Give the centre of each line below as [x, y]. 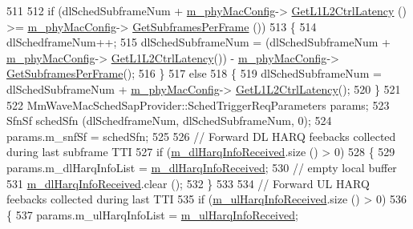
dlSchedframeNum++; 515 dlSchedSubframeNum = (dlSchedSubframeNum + [198, 42]
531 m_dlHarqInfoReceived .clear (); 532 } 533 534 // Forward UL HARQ [188, 183]
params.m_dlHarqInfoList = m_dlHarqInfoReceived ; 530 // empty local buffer [202, 167]
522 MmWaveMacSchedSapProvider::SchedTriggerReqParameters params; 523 [198, 104]
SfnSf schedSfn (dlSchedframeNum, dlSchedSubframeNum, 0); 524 [169, 121]
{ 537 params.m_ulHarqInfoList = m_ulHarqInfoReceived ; [152, 214]
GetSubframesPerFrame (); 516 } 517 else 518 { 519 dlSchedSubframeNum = [194, 73]
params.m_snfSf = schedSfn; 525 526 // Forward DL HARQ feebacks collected [201, 136]
